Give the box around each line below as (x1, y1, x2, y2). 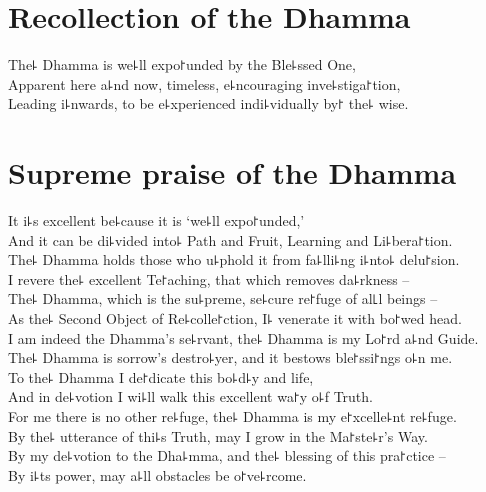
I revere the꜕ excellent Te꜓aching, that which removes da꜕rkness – (8, 268, 410, 289)
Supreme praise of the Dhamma (8, 152, 457, 193)
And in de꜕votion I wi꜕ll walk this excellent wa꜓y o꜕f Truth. (8, 386, 373, 407)
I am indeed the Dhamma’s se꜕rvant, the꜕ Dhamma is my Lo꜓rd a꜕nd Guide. (8, 327, 479, 348)
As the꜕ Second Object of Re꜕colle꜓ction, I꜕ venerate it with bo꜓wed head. (8, 308, 462, 328)
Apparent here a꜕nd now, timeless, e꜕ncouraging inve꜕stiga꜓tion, (8, 73, 401, 94)
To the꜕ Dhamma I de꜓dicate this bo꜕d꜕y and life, (8, 366, 314, 387)
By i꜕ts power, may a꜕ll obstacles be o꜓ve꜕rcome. (8, 464, 307, 485)
